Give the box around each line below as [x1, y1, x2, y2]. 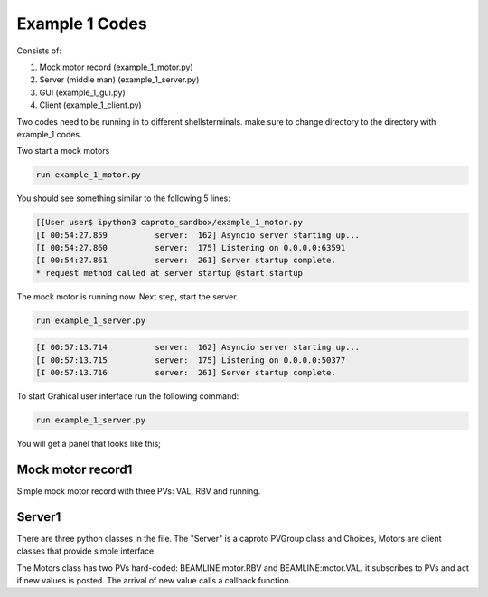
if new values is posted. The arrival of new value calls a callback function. [16, 575, 292, 586]
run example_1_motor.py [35, 170, 142, 180]
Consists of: [16, 45, 62, 56]
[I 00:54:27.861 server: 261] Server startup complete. [35, 255, 336, 266]
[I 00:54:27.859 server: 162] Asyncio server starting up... [35, 230, 361, 240]
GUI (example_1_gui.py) [39, 87, 126, 98]
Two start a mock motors [16, 146, 110, 156]
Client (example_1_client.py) [39, 99, 142, 110]
